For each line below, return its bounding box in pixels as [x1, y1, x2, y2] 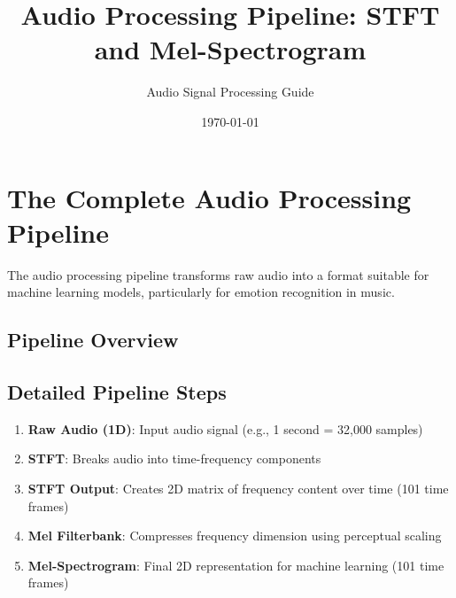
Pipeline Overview [7, 326, 179, 353]
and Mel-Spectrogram [94, 31, 367, 67]
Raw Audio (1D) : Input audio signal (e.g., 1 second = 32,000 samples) [27, 419, 423, 438]
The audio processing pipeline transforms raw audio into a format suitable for [7, 265, 429, 283]
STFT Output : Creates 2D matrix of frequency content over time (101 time [27, 478, 449, 497]
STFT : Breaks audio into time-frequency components [27, 449, 321, 468]
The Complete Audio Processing [7, 179, 412, 215]
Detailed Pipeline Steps [7, 377, 227, 405]
